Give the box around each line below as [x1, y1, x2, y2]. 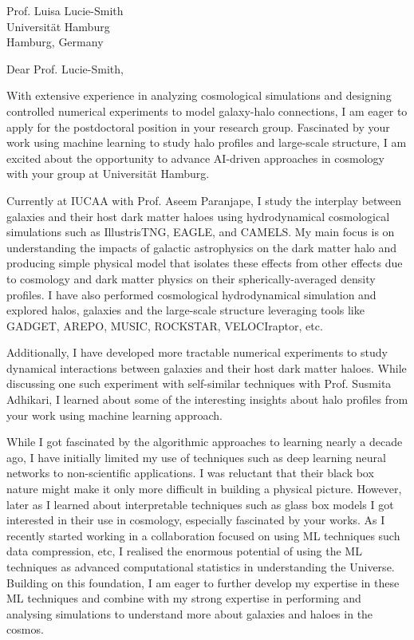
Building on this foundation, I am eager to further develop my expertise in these [6, 574, 400, 591]
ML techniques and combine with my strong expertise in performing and [6, 590, 361, 606]
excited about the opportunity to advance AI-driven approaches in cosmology [6, 149, 384, 166]
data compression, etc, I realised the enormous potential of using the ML [6, 543, 362, 559]
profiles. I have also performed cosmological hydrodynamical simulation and [6, 286, 377, 302]
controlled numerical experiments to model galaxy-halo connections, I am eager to [6, 102, 408, 119]
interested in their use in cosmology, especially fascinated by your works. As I [6, 512, 385, 528]
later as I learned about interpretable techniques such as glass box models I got [6, 496, 394, 512]
